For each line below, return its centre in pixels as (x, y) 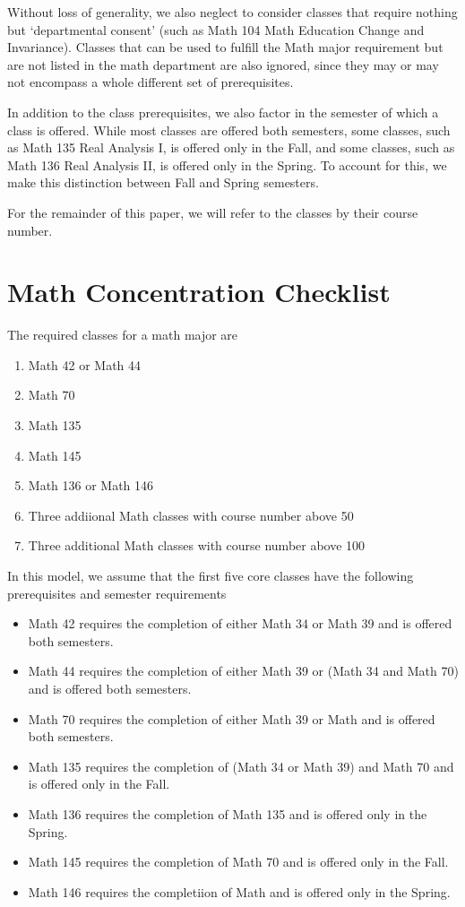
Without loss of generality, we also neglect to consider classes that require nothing (232, 12)
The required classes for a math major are (123, 335)
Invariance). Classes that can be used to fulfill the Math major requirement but (225, 47)
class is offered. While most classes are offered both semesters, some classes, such (229, 130)
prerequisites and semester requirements (117, 593)
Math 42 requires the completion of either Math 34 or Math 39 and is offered (240, 623)
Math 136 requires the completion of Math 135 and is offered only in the (228, 813)
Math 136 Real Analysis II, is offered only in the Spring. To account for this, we (227, 164)
